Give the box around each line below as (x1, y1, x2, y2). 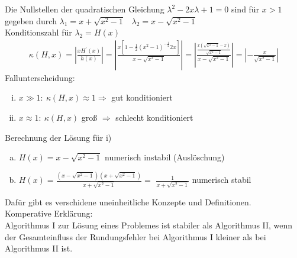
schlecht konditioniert (115, 111, 193, 123)
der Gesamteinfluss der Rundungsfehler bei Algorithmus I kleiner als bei (5, 230, 266, 243)
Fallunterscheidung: (5, 71, 75, 83)
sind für (231, 3, 260, 15)
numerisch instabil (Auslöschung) (104, 151, 225, 163)
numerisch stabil (192, 173, 251, 186)
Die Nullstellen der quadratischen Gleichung (5, 3, 164, 15)
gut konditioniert (111, 91, 173, 104)
